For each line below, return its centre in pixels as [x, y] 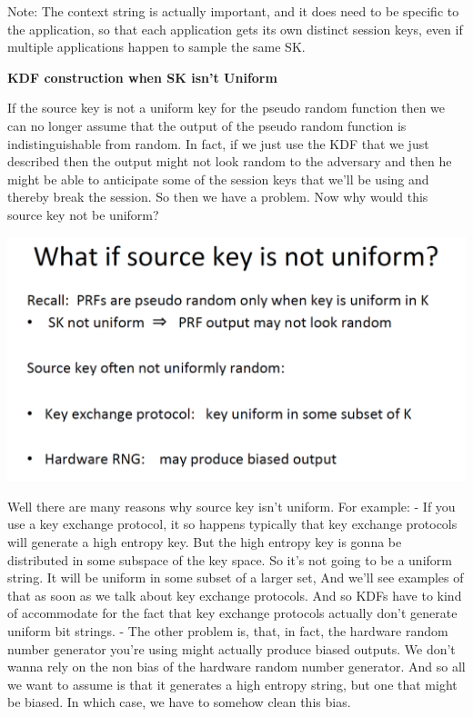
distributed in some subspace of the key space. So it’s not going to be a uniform [230, 559]
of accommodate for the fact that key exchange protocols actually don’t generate [232, 613]
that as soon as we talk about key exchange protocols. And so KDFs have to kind [235, 595]
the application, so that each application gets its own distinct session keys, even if [235, 29]
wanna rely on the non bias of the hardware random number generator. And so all [236, 667]
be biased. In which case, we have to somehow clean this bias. [179, 702]
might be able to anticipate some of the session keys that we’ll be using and [218, 179]
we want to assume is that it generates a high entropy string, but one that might [232, 684]
